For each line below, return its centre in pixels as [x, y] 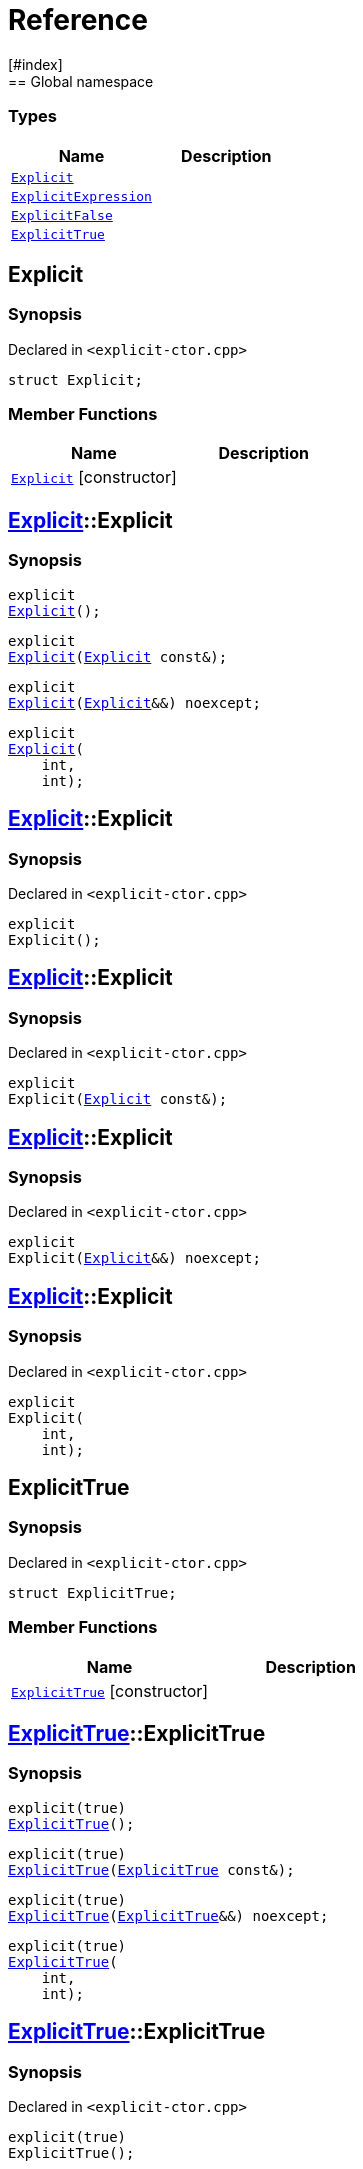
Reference [78, 20]
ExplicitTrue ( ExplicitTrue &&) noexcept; [168, 1915]
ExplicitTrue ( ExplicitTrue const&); [151, 1869]
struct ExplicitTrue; [92, 1592]
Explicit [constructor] [94, 477]
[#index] [35, 64]
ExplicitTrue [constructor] [110, 1690]
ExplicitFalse [62, 215]
